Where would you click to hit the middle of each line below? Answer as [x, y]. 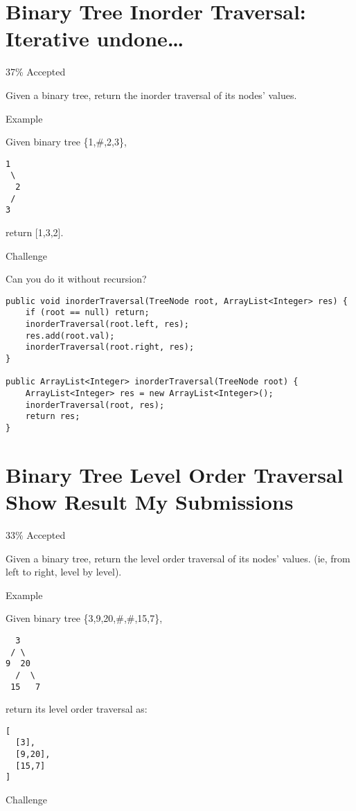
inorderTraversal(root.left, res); [107, 324]
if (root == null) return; [87, 313]
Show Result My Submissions [150, 501]
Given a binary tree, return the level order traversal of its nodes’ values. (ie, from [178, 558]
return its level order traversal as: [77, 709]
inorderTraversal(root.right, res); [110, 347]
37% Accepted [36, 72]
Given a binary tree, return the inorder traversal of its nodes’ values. [151, 95]
